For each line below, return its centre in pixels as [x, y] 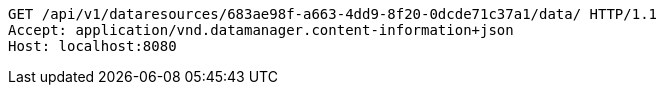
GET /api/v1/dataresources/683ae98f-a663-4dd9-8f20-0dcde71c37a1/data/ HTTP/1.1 [333, 14]
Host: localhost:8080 [92, 46]
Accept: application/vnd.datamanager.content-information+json [261, 30]
